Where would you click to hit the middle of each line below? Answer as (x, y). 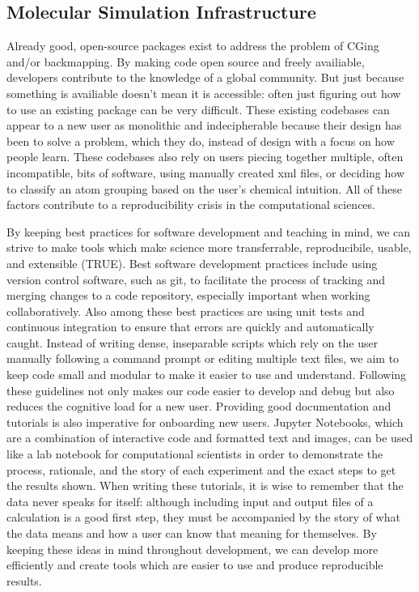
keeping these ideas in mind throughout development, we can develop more (193, 549)
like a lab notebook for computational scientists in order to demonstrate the (195, 454)
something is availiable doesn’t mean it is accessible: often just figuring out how (204, 93)
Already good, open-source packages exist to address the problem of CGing (193, 46)
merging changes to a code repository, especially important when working (188, 295)
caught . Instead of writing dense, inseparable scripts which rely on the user (193, 342)
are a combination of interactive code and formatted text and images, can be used (210, 438)
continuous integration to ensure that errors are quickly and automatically (190, 327)
